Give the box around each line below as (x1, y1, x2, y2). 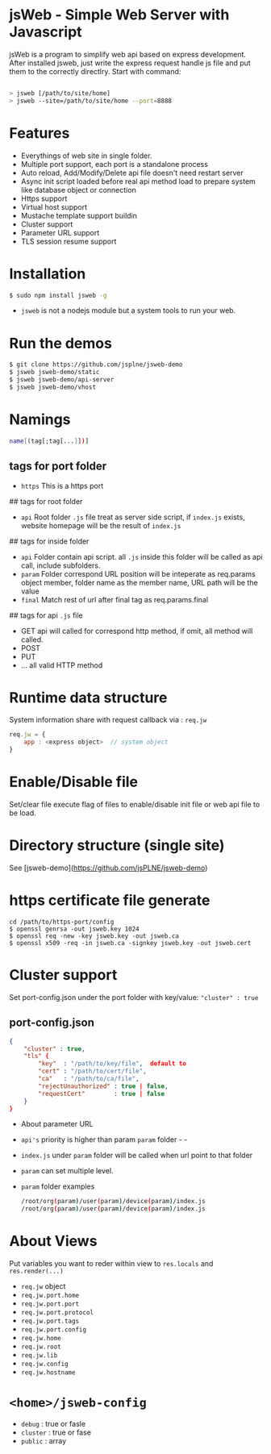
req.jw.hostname (20, 1369, 76, 1377)
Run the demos (9, 334, 112, 352)
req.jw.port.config (20, 1326, 87, 1334)
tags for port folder (9, 460, 107, 473)
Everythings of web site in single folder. (20, 151, 152, 160)
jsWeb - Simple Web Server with (9, 6, 230, 24)
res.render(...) (9, 1268, 64, 1276)
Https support (20, 194, 68, 203)
